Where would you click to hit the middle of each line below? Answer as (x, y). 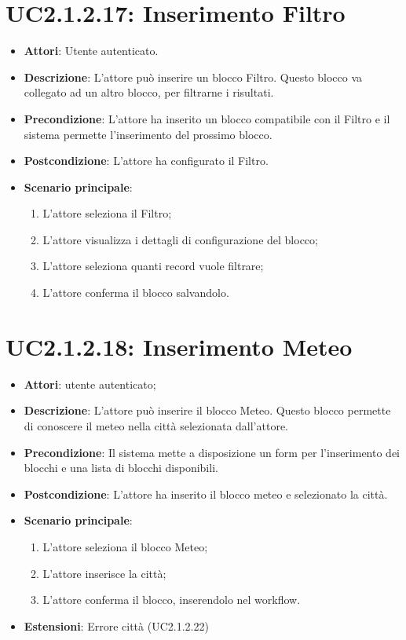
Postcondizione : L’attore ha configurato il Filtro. (146, 161)
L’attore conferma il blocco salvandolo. (136, 293)
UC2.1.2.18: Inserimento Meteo (179, 346)
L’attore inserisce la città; (104, 573)
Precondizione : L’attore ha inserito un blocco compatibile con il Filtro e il (207, 118)
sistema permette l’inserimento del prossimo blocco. (148, 134)
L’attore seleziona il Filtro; (107, 213)
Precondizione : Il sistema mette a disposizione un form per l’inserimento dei (212, 452)
